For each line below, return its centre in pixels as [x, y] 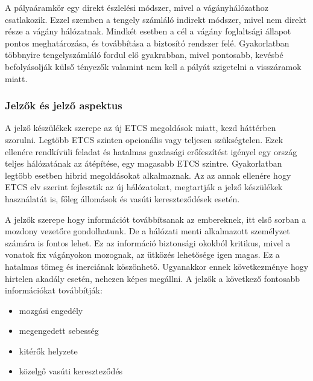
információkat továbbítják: [54, 290]
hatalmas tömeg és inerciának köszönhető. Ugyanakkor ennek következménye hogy [157, 266]
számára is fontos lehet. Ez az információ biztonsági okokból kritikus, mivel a [148, 242]
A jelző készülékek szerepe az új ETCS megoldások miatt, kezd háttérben [141, 128]
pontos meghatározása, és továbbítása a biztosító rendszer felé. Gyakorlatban [147, 43]
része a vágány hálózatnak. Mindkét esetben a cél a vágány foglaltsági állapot [148, 31]
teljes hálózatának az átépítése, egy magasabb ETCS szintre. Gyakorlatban [144, 163]
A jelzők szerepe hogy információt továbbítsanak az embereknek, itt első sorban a [156, 219]
